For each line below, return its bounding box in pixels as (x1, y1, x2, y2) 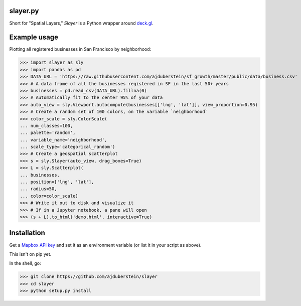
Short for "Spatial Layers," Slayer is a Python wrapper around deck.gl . (9, 20, 154, 26)
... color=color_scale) (20, 193, 79, 199)
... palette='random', (20, 130, 76, 135)
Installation (9, 229, 45, 237)
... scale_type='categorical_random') (20, 144, 115, 150)
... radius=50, (20, 186, 57, 192)
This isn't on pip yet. (9, 251, 52, 257)
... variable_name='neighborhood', (20, 137, 107, 142)
